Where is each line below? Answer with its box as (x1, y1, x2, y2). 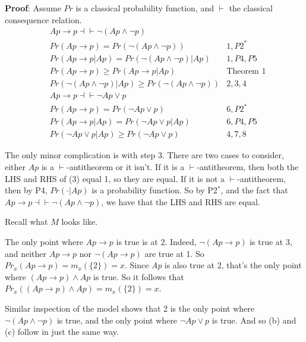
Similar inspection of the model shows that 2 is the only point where (5, 302, 254, 314)
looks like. (61, 215, 98, 228)
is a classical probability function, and (75, 2, 214, 14)
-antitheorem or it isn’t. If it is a (66, 161, 185, 173)
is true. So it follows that (93, 270, 184, 283)
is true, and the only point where (56, 313, 177, 326)
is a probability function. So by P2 (92, 184, 217, 196)
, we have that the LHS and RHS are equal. (101, 195, 260, 208)
